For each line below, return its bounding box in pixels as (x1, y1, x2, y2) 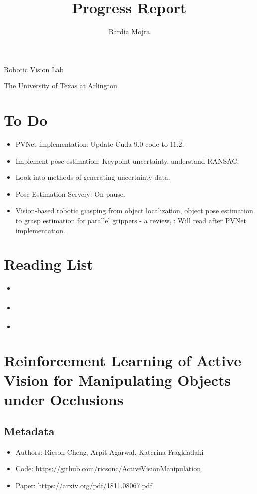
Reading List (4, 254, 93, 274)
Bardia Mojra (108, 26, 150, 37)
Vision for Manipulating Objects (4, 369, 231, 390)
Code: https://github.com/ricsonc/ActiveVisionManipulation (15, 463, 201, 474)
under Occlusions (4, 389, 124, 410)
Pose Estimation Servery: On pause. (15, 188, 125, 199)
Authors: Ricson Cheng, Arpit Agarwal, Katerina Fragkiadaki (15, 446, 204, 457)
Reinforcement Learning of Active (4, 350, 242, 370)
